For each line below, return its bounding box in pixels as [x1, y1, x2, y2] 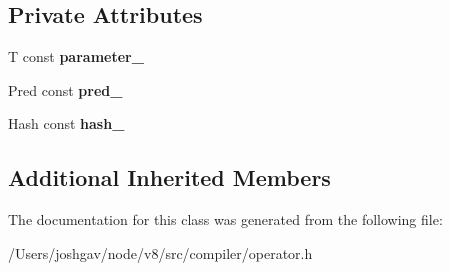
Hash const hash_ [8, 113, 125, 134]
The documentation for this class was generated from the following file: [8, 209, 443, 230]
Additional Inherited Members [8, 162, 331, 193]
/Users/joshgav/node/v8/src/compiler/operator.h [8, 242, 313, 263]
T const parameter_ [8, 46, 144, 67]
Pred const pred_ [8, 79, 123, 100]
